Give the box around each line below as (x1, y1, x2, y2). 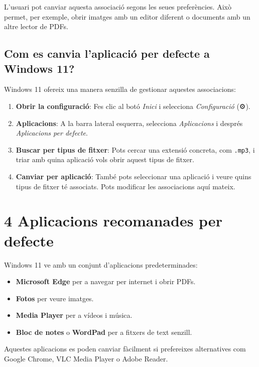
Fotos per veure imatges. (16, 293, 94, 303)
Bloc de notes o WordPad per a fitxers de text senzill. (16, 326, 192, 337)
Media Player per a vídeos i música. (16, 310, 133, 320)
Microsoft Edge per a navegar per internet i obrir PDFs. (16, 276, 196, 287)
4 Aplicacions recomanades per (4, 210, 222, 231)
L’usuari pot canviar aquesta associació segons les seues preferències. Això (4, 2, 231, 12)
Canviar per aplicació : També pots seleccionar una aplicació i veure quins (16, 171, 251, 181)
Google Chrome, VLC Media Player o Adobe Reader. (4, 353, 168, 364)
